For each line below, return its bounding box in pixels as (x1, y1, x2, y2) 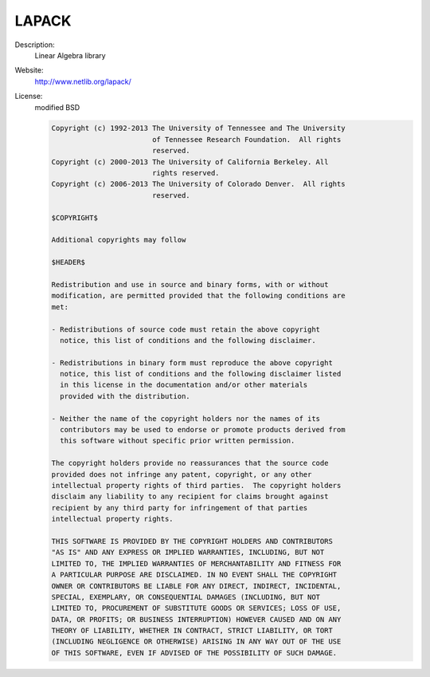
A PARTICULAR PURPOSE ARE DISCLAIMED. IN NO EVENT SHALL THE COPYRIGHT (51, 570, 338, 580)
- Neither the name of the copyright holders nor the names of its (51, 414, 321, 423)
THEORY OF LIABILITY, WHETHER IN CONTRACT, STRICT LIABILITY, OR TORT (51, 626, 334, 636)
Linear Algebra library (34, 50, 107, 60)
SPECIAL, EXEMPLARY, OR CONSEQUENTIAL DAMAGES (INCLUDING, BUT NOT (51, 592, 321, 601)
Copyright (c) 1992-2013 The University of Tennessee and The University (51, 124, 346, 133)
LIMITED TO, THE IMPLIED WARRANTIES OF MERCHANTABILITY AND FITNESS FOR (51, 559, 342, 568)
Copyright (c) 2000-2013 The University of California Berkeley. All (51, 157, 329, 167)
